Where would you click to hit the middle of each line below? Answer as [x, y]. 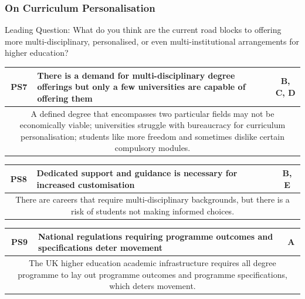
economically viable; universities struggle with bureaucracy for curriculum [152, 125]
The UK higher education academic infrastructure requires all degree [152, 262]
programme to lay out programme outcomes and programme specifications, [152, 274]
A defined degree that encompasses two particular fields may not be [152, 113]
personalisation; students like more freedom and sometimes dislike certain [152, 136]
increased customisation [86, 184]
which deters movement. [152, 286]
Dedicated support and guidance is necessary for [137, 172]
